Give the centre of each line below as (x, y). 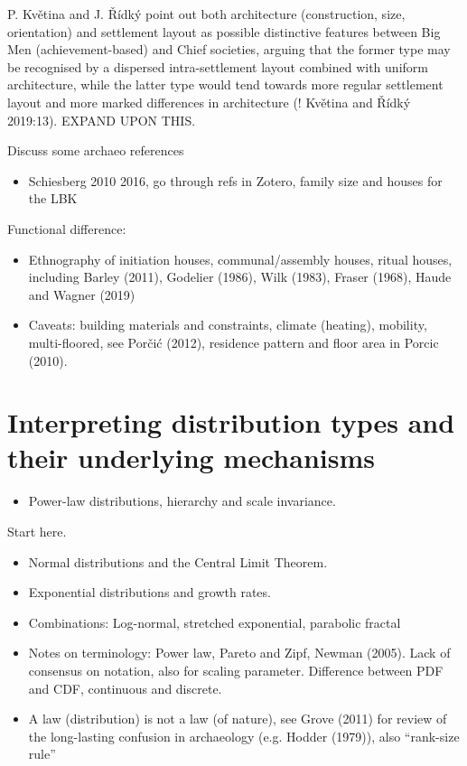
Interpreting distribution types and (231, 422)
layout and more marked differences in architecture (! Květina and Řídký (209, 102)
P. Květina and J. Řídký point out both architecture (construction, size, (206, 14)
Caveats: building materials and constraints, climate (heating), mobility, (228, 325)
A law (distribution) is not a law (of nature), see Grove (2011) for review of (238, 719)
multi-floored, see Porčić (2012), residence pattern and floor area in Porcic (233, 342)
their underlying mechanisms (191, 458)
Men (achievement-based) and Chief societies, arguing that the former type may (229, 49)
